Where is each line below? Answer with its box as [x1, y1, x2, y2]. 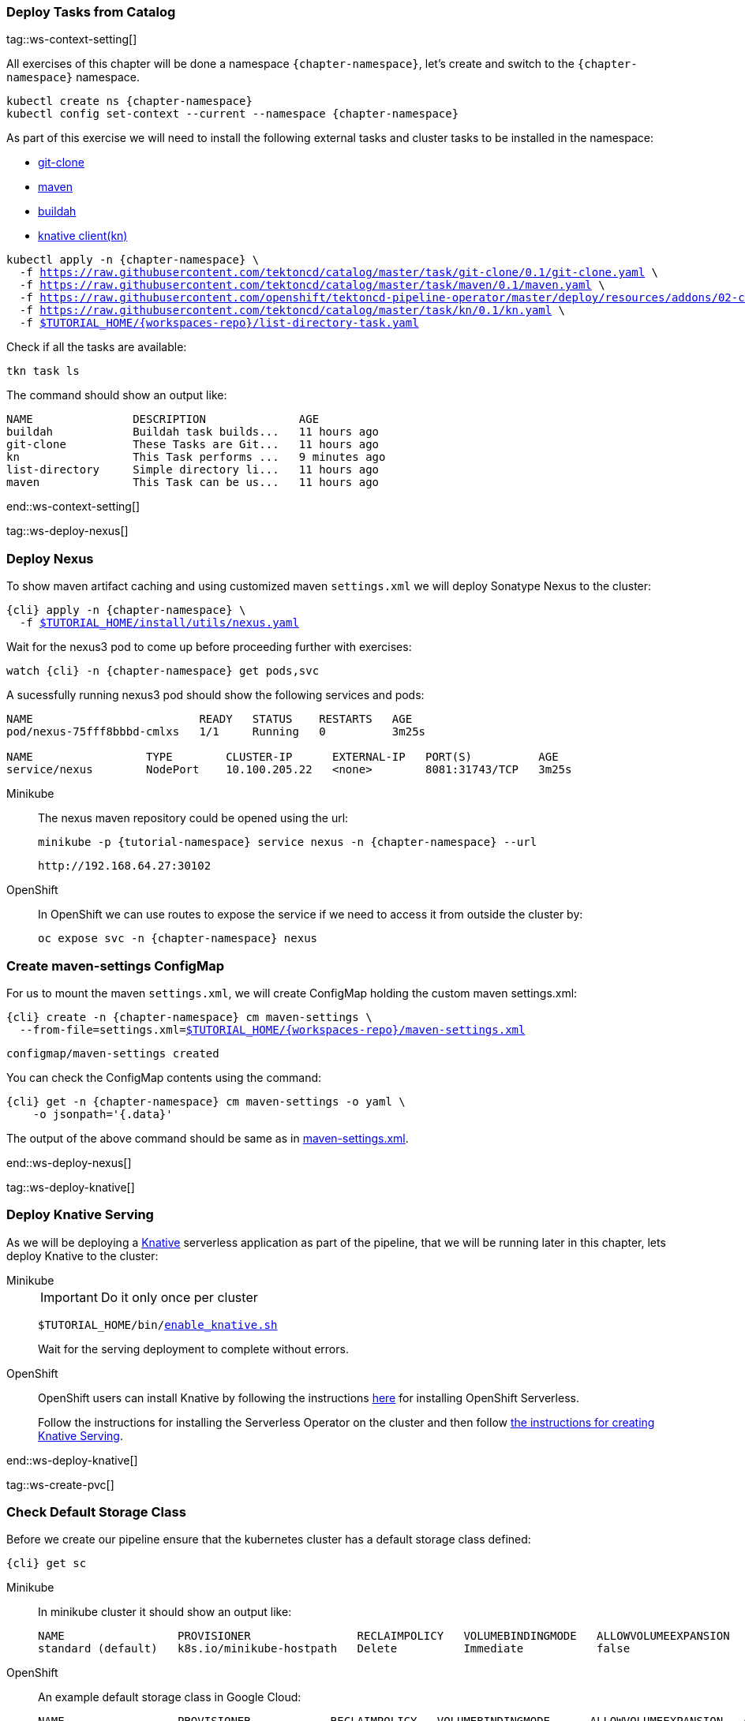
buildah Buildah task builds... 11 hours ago [6, 425, 380, 439]
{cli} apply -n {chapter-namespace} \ [6, 604, 246, 617]
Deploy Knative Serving [6, 1207, 154, 1223]
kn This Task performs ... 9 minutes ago [6, 451, 386, 464]
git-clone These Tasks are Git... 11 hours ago [6, 438, 380, 451]
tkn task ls [6, 365, 80, 378]
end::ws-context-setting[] [6, 499, 140, 514]
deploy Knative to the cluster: [6, 1248, 159, 1263]
